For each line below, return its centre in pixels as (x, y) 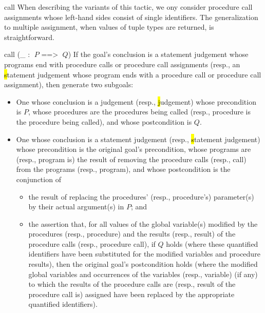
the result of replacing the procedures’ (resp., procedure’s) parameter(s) (141, 196)
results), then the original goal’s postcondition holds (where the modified (143, 264)
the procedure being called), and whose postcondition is (104, 121)
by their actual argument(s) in (76, 207)
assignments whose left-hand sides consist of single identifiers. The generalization (131, 17)
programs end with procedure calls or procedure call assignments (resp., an (122, 64)
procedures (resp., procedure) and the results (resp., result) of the (132, 234)
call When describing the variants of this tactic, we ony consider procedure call (128, 7)
